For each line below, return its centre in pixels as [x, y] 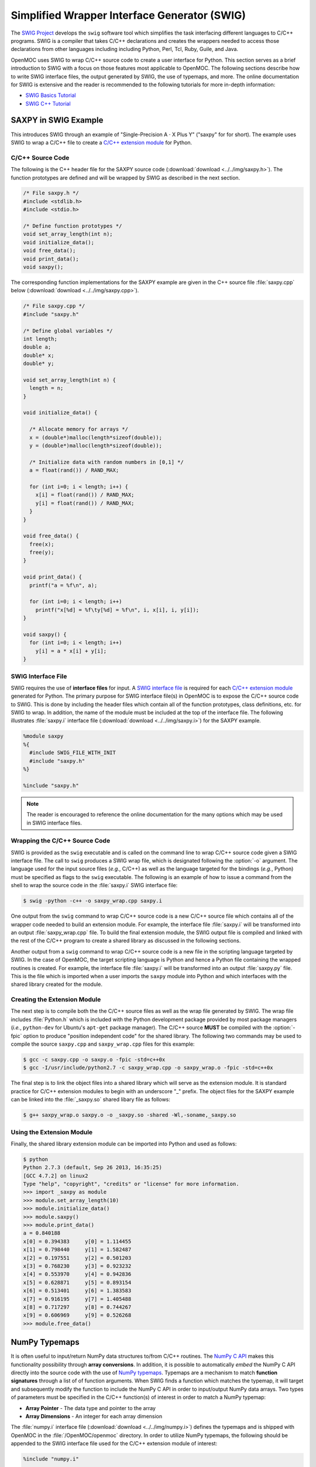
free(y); [42, 552]
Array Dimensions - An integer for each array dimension [94, 1416]
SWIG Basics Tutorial [51, 95]
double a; [37, 347]
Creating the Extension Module [56, 999]
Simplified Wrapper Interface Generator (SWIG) [128, 15]
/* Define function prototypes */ [73, 226]
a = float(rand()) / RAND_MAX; [74, 470]
